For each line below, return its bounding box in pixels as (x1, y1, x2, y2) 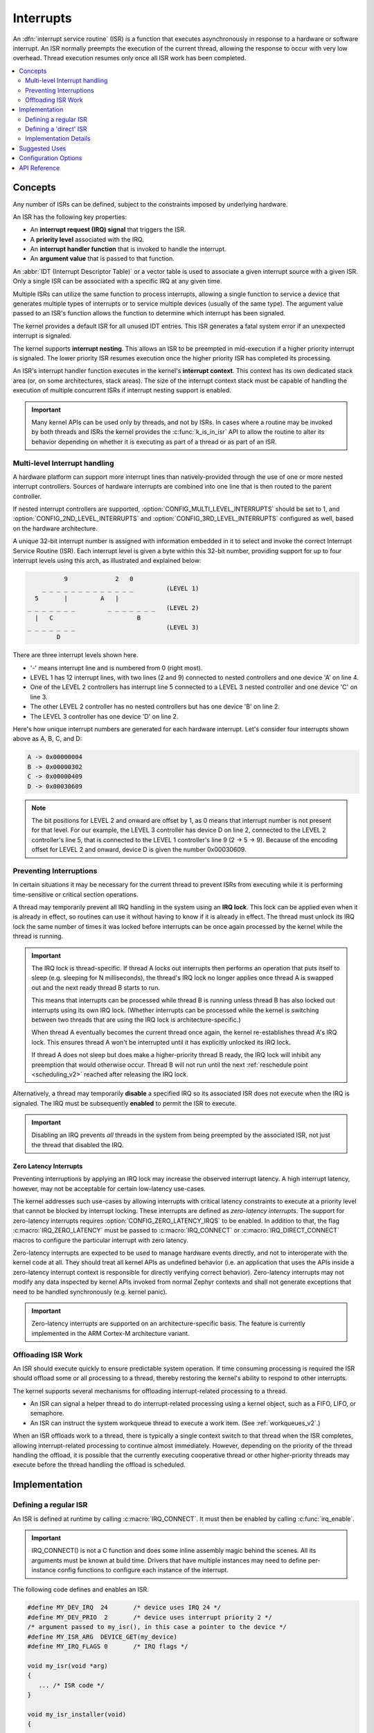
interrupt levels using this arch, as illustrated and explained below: (12, 557, 202, 564)
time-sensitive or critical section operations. (12, 890, 139, 898)
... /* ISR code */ (38, 1681, 105, 1689)
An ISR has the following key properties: (12, 212, 127, 221)
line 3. (30, 693, 48, 701)
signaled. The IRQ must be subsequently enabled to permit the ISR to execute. (12, 1099, 237, 1107)
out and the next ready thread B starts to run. (31, 983, 161, 991)
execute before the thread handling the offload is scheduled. (12, 1461, 186, 1469)
